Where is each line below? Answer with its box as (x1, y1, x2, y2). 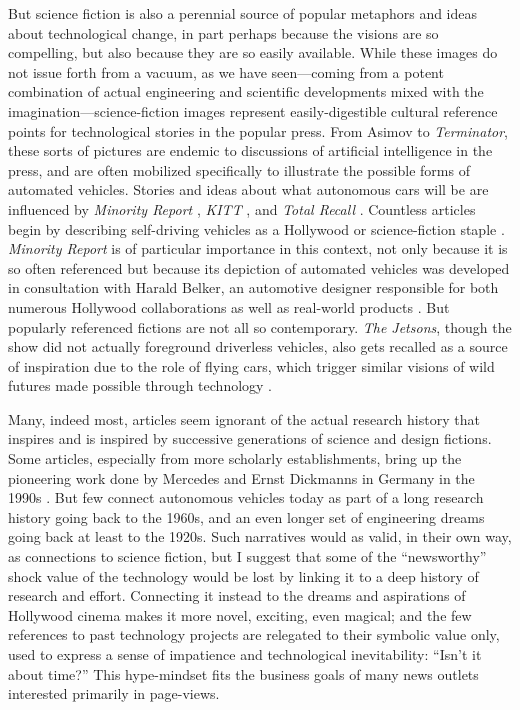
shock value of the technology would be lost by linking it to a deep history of (8, 565, 479, 586)
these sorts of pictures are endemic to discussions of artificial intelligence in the (8, 140, 493, 161)
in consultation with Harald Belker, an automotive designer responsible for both (8, 277, 499, 298)
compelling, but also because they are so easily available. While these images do (8, 42, 498, 63)
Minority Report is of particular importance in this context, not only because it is (8, 238, 508, 259)
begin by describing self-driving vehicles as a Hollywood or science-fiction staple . (8, 218, 505, 239)
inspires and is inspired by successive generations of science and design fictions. (8, 428, 492, 449)
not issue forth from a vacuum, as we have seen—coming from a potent (8, 61, 444, 82)
